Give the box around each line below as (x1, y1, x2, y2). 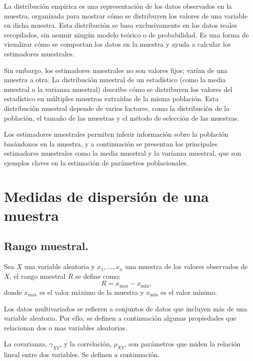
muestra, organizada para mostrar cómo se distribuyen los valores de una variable (4, 10, 248, 20)
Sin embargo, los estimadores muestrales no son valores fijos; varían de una (4, 65, 228, 75)
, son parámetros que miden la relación (124, 339, 241, 349)
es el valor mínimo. (160, 287, 217, 297)
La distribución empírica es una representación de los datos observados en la (4, 1, 232, 11)
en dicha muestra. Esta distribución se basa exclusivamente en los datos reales (4, 20, 237, 30)
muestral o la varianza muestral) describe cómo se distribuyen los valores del (4, 84, 233, 94)
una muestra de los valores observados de (125, 261, 248, 271)
